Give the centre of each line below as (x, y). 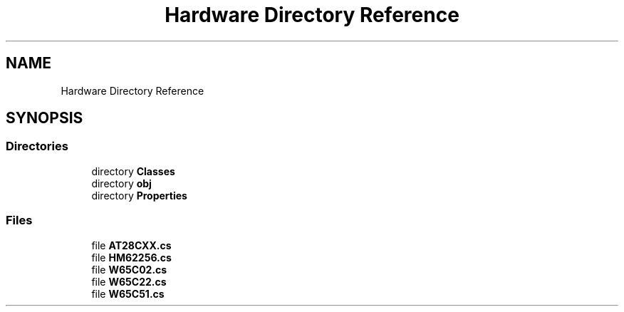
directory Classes (133, 171)
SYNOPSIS (45, 118)
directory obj (121, 183)
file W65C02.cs (129, 269)
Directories (37, 146)
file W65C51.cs (128, 293)
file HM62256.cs (131, 257)
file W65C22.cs (129, 281)
